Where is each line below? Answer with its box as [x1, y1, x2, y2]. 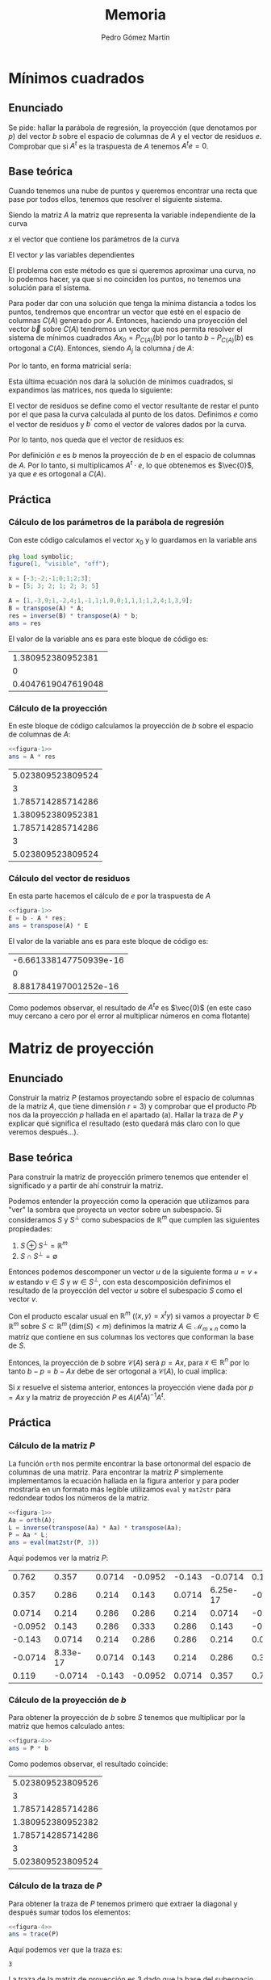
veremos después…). [8, 1127, 79, 1137]
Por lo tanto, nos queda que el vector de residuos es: [8, 434, 185, 445]
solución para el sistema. [8, 283, 91, 292]
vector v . [8, 1294, 38, 1303]
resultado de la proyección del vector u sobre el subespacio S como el [8, 1286, 243, 1295]
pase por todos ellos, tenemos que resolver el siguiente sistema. [8, 195, 223, 204]
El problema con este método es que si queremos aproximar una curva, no [8, 266, 256, 275]
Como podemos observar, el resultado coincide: [8, 1759, 169, 1769]
